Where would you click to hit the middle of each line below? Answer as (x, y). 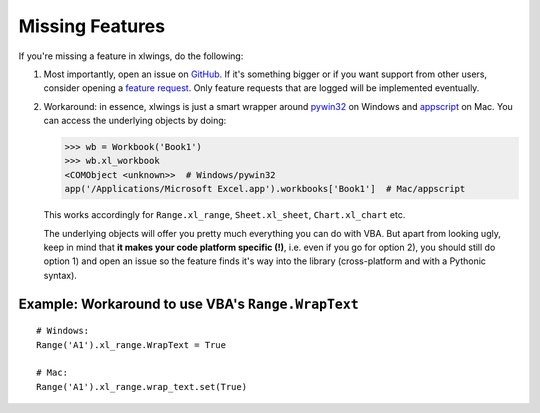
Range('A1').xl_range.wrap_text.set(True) (142, 386)
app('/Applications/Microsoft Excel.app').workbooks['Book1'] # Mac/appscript (265, 189)
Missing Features (91, 26)
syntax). (60, 275)
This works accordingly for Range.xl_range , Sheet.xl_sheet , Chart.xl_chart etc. (224, 215)
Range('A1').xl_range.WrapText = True (131, 344)
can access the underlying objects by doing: (135, 121)
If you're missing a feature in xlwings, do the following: (131, 56)
